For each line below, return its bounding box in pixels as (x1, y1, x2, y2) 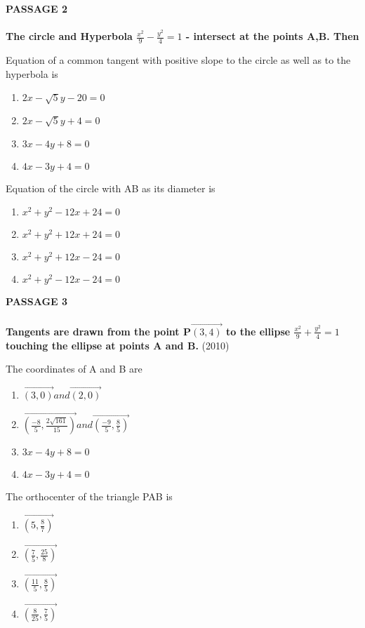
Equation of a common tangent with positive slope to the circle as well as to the (6, 53, 351, 67)
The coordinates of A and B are (6, 361, 142, 376)
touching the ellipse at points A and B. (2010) (6, 338, 230, 352)
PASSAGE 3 (6, 294, 68, 309)
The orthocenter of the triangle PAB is (6, 489, 173, 504)
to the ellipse (226, 323, 291, 338)
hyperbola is (6, 66, 58, 81)
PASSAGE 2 (6, 1, 68, 15)
